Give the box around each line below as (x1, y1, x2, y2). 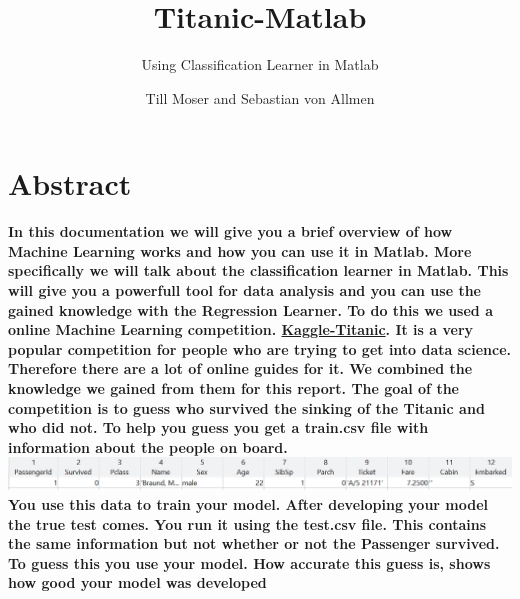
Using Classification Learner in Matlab (141, 54, 379, 75)
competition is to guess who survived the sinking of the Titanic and (8, 397, 485, 418)
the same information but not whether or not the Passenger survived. (8, 533, 500, 554)
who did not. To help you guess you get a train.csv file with (8, 417, 429, 438)
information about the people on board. (8, 436, 288, 457)
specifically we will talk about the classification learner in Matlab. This (8, 260, 509, 281)
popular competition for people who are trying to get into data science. (8, 338, 512, 359)
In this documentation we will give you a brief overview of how (8, 221, 453, 242)
